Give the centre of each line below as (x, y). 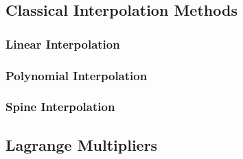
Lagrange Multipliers (82, 144)
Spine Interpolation (60, 107)
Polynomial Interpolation (77, 75)
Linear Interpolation (63, 44)
